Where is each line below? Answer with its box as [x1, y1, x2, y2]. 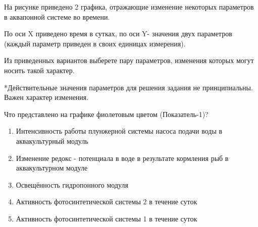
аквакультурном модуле [16, 162, 88, 173]
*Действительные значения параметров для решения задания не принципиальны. [4, 82, 253, 92]
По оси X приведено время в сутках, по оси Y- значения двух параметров [4, 28, 232, 39]
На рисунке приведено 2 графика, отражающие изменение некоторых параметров [4, 2, 254, 12]
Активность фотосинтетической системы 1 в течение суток [16, 213, 197, 223]
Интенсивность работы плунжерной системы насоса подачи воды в [16, 126, 223, 136]
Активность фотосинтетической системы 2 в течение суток [16, 196, 197, 207]
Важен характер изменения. [4, 92, 89, 102]
